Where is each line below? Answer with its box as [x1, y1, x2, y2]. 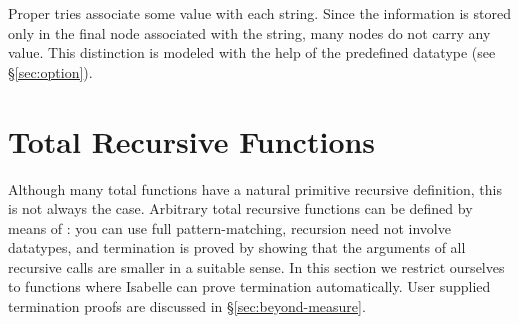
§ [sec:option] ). [8, 61, 93, 82]
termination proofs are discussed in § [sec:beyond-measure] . [8, 296, 366, 317]
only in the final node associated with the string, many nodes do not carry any [8, 22, 491, 43]
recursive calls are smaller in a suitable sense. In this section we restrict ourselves [8, 256, 505, 277]
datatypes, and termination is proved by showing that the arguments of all [8, 237, 466, 258]
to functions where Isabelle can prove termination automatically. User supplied [8, 276, 491, 297]
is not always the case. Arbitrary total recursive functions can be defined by [8, 198, 473, 219]
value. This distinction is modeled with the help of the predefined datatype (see [8, 42, 496, 63]
